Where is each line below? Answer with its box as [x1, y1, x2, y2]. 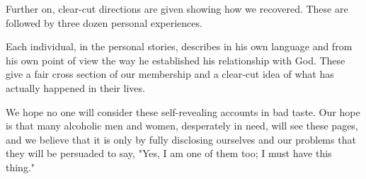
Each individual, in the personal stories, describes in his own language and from [6, 39, 353, 54]
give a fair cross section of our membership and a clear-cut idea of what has [6, 67, 334, 81]
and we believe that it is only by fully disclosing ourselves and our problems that [6, 132, 356, 146]
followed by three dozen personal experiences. [6, 15, 202, 30]
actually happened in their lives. [6, 80, 145, 95]
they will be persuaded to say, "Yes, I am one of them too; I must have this [6, 146, 332, 161]
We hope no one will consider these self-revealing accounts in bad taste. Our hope [6, 104, 360, 119]
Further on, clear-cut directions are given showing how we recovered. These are [6, 1, 348, 16]
